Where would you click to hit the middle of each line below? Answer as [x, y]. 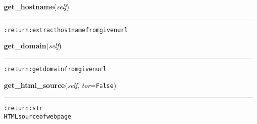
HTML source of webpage [38, 116]
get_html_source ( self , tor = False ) [60, 85]
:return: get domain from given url [55, 69]
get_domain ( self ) [33, 46]
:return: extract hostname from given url [66, 30]
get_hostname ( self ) [37, 6]
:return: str [23, 108]
